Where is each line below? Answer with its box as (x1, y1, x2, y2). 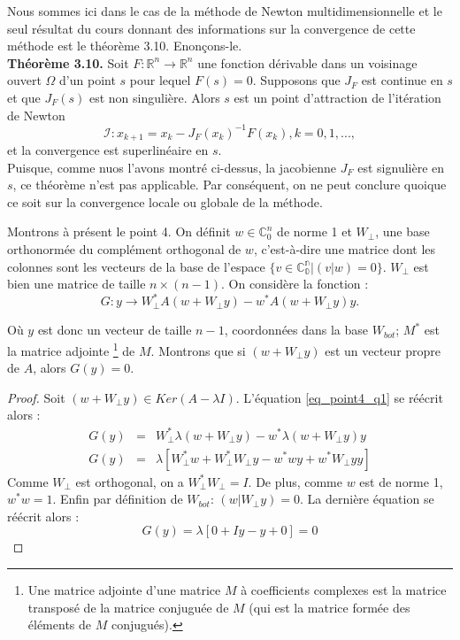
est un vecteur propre (325, 341, 441, 359)
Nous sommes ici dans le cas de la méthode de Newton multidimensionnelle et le (7, 2, 442, 19)
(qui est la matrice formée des (249, 598, 410, 616)
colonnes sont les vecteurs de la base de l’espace (7, 257, 265, 275)
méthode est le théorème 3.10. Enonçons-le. (7, 36, 242, 55)
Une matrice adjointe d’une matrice (27, 580, 221, 598)
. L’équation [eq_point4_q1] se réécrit (235, 388, 443, 406)
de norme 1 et (277, 222, 352, 241)
